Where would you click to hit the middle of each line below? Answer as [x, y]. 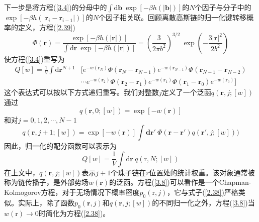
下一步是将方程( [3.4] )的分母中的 [56, 7]
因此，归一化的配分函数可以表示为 [60, 146]
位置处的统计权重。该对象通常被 [202, 172]
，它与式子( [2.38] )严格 [203, 192]
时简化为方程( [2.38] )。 [74, 213]
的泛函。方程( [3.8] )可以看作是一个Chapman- [180, 182]
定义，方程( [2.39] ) [47, 27]
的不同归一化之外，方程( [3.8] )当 [203, 202]
